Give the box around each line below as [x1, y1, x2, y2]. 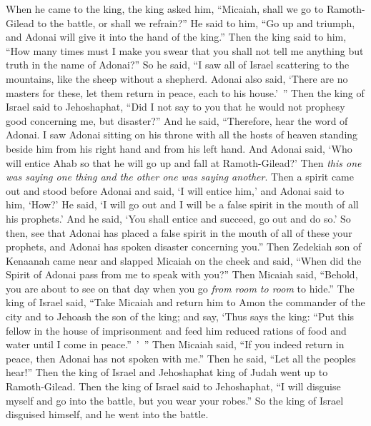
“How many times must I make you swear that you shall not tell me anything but [6, 43, 364, 58]
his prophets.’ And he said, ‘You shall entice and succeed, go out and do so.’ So [6, 211, 351, 225]
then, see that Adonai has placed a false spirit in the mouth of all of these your [6, 225, 352, 240]
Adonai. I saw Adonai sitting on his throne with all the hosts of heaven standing [6, 127, 358, 142]
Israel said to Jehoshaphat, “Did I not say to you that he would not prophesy [6, 99, 345, 114]
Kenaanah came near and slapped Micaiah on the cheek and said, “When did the [6, 253, 362, 268]
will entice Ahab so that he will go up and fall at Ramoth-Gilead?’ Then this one [6, 155, 362, 170]
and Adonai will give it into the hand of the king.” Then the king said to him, [6, 29, 347, 44]
